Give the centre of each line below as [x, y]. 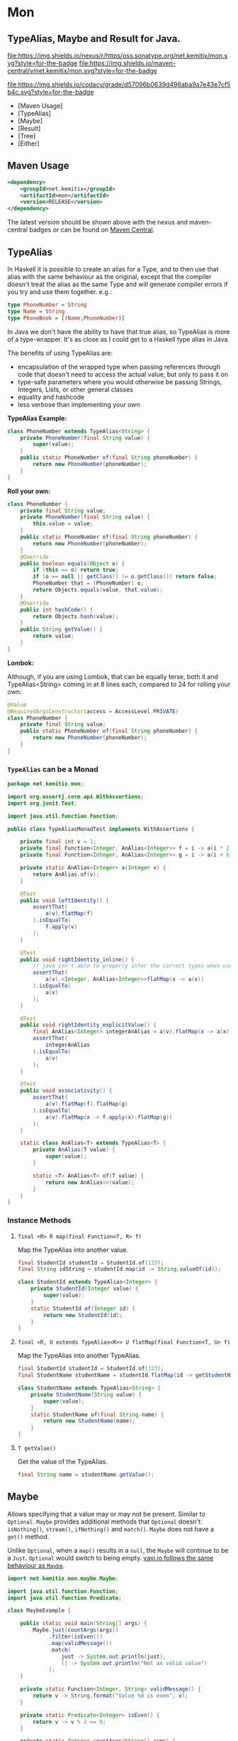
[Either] [29, 143]
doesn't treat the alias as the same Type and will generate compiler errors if [118, 284]
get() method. [28, 1536]
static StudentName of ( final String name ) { [97, 1414]
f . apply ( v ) [61, 927]
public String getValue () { [61, 629]
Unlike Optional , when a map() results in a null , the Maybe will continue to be [118, 1550]
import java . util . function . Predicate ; [64, 1598]
